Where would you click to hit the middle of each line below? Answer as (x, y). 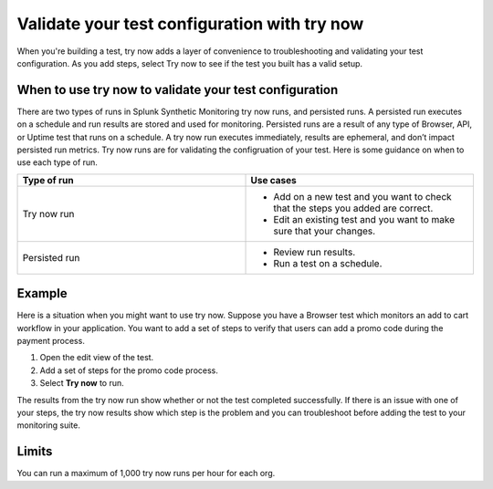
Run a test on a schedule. (328, 263)
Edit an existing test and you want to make (364, 219)
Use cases (273, 180)
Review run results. (315, 252)
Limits (35, 452)
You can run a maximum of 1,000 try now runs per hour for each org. (146, 473)
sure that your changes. (325, 231)
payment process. (51, 341)
